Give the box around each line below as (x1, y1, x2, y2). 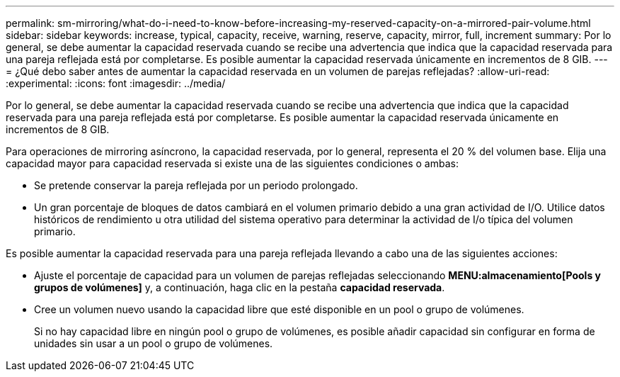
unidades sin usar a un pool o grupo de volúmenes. (34, 337, 273, 349)
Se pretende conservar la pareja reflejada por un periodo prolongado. (34, 179, 358, 191)
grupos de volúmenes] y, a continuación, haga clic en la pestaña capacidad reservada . (34, 281, 445, 293)
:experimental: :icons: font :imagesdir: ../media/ (6, 77, 226, 89)
